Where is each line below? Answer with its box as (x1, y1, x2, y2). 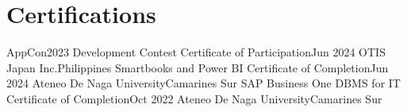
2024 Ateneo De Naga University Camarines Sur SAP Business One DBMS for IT (6, 75, 401, 91)
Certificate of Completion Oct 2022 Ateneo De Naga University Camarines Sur (6, 90, 382, 106)
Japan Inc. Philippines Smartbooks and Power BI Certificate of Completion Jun (6, 59, 389, 75)
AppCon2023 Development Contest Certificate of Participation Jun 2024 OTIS (6, 44, 386, 60)
